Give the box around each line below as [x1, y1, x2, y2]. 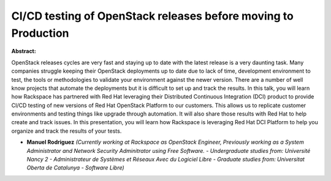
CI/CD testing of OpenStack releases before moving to [11, 9, 294, 23]
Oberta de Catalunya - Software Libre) [26, 164, 125, 171]
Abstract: [11, 48, 36, 55]
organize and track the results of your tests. [11, 127, 122, 135]
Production [11, 26, 70, 40]
